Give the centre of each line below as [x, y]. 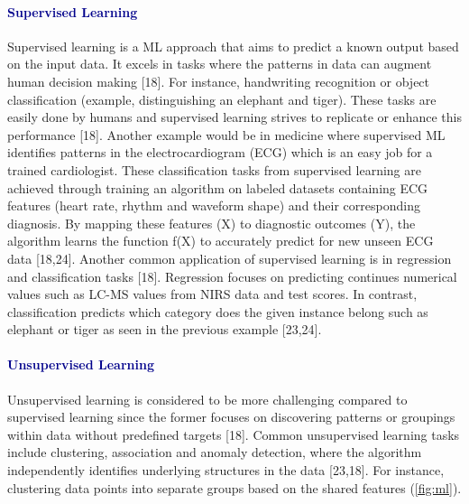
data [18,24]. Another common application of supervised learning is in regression [230, 258]
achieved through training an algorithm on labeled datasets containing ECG [218, 187]
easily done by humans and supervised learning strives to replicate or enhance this [234, 117]
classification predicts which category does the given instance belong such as [218, 311]
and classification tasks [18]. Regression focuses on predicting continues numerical [232, 276]
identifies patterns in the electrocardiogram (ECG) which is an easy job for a [220, 152]
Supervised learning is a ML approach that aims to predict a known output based [233, 46]
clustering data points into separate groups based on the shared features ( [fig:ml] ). [234, 487]
